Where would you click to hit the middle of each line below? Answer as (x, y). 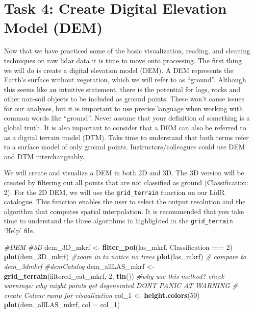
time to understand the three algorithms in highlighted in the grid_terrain (118, 221)
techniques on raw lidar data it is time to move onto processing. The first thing (123, 60)
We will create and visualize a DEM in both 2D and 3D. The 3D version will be (124, 173)
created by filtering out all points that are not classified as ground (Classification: (127, 182)
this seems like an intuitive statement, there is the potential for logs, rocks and (122, 89)
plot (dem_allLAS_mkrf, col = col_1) (62, 304)
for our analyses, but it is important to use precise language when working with (124, 108)
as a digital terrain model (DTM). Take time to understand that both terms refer (127, 137)
